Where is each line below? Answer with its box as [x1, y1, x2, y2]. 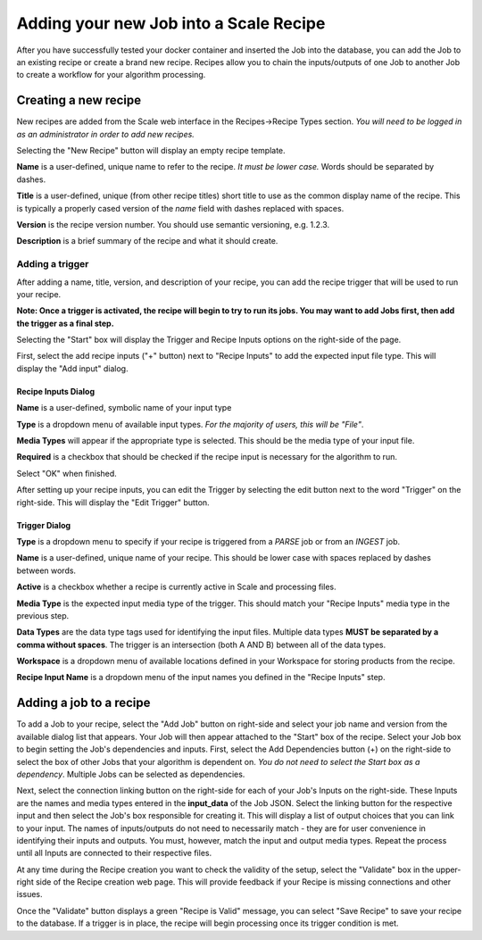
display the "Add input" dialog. [16, 362, 129, 374]
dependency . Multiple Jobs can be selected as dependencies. [16, 769, 245, 779]
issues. [16, 889, 44, 900]
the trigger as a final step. [16, 318, 115, 329]
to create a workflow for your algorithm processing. [16, 70, 206, 80]
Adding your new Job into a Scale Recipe [16, 13, 326, 33]
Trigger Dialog [16, 520, 71, 530]
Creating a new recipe [16, 93, 142, 108]
